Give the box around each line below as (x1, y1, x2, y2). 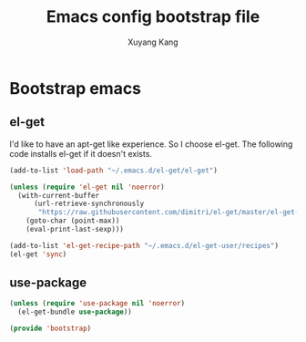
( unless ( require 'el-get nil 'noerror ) (9, 182, 166, 192)
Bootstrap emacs (9, 78, 142, 98)
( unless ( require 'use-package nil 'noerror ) (9, 299, 185, 308)
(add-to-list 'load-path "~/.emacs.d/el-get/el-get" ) (9, 166, 219, 175)
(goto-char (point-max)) (25, 216, 120, 225)
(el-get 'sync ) (9, 249, 67, 259)
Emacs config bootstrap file (46, 6, 260, 27)
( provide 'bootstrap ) (9, 324, 92, 334)
